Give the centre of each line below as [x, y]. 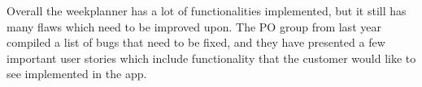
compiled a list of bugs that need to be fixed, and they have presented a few [196, 42]
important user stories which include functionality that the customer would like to [211, 58]
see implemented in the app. [77, 74]
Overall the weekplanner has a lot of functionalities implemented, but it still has [207, 10]
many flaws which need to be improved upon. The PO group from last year [194, 26]
